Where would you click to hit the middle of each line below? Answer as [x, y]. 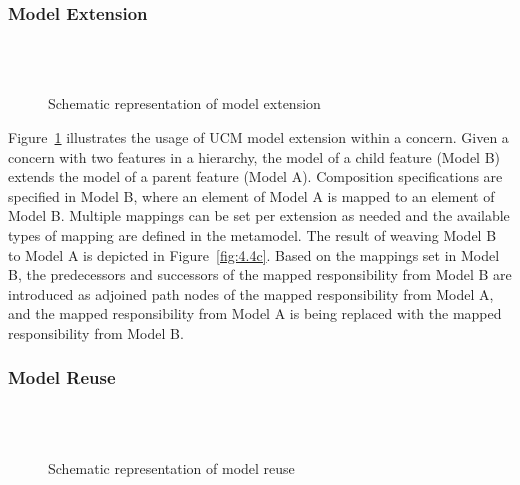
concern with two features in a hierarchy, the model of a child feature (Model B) [254, 156]
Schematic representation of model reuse [171, 467]
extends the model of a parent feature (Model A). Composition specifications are [255, 176]
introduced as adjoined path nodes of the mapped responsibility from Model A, [251, 293]
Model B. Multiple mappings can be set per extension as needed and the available [259, 215]
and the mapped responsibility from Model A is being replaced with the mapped [255, 313]
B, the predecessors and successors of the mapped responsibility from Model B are [260, 274]
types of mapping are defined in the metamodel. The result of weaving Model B [252, 234]
